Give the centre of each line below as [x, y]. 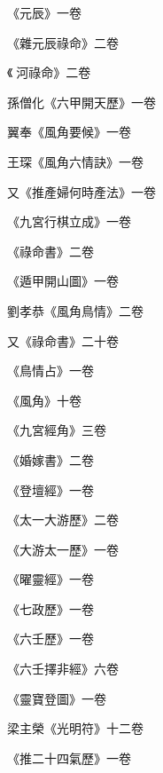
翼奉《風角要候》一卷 [69, 132]
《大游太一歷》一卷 [63, 549]
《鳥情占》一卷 [50, 371]
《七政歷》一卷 [50, 608]
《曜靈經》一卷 [50, 579]
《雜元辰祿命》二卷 [63, 42]
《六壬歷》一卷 [50, 639]
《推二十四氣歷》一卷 [69, 757]
